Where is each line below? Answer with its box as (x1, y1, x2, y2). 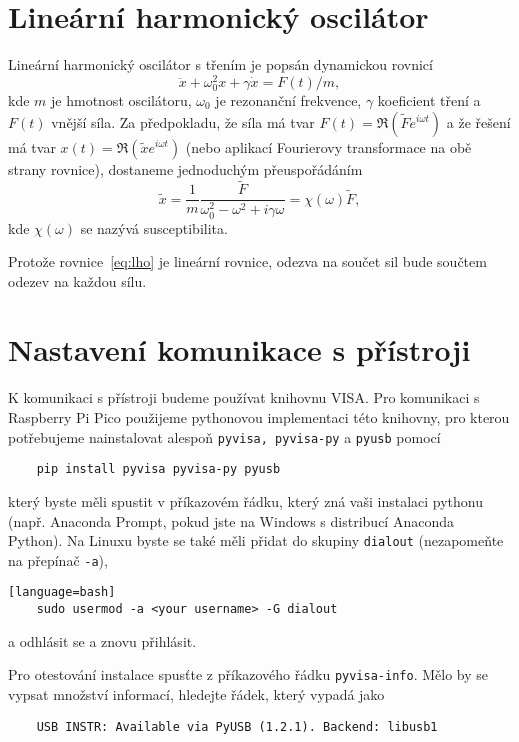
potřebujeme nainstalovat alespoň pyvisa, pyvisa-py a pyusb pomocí (8, 426, 441, 447)
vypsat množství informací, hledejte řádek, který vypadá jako (8, 683, 385, 704)
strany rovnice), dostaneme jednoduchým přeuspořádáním (8, 158, 363, 179)
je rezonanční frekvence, (215, 89, 362, 110)
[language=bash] (8, 585, 116, 600)
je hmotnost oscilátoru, (51, 89, 192, 110)
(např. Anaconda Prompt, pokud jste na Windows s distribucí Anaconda (8, 510, 454, 531)
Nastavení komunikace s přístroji (8, 329, 471, 370)
